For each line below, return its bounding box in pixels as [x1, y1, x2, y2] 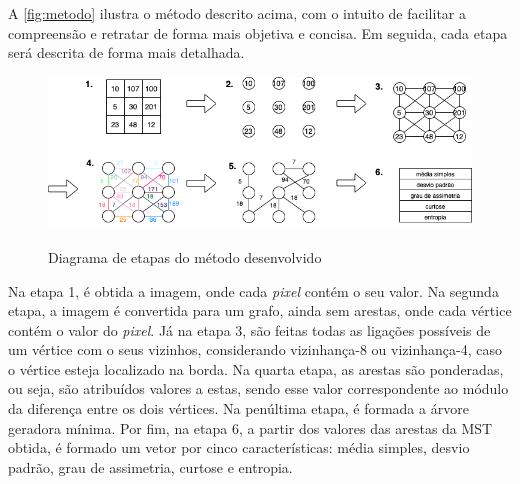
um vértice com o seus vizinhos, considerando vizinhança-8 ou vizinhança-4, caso [8, 339, 502, 360]
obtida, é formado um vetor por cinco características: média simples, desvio [8, 437, 470, 458]
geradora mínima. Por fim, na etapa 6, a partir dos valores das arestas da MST [8, 417, 493, 438]
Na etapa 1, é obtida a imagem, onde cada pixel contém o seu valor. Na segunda [8, 280, 499, 301]
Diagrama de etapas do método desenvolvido [48, 246, 322, 267]
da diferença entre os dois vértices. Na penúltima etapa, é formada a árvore [8, 398, 469, 419]
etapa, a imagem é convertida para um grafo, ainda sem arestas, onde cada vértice [8, 300, 512, 321]
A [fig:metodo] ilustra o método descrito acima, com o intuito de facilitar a [8, 3, 466, 23]
